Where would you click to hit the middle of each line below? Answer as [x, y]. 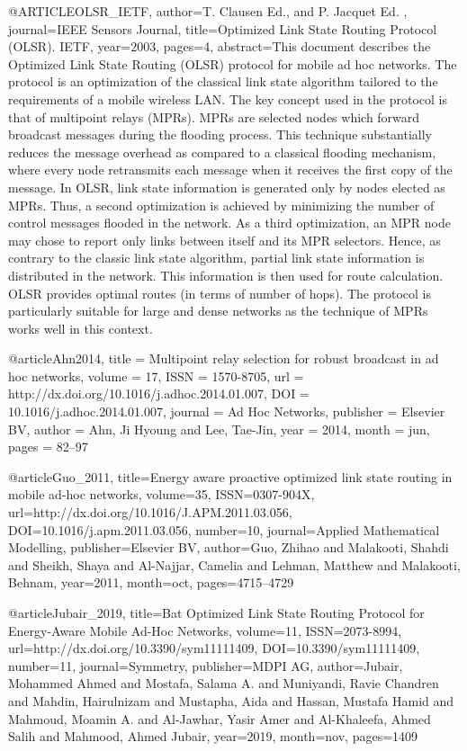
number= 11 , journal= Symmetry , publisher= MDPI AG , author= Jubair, [206, 665]
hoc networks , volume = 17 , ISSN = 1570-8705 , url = [156, 375]
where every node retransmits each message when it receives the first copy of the [230, 170]
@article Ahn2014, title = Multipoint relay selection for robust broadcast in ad [224, 358]
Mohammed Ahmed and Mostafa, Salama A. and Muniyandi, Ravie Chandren [224, 683]
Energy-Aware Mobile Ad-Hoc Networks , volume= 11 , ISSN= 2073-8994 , [205, 630]
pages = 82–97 [48, 447]
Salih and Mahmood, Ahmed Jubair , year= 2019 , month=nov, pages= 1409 [213, 736]
